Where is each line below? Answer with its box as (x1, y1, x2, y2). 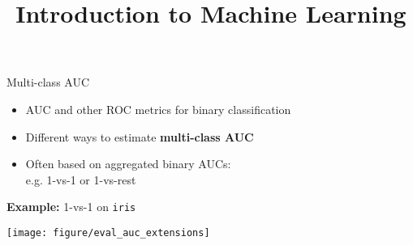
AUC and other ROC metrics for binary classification (25, 100, 291, 117)
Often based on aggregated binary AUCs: (25, 155, 231, 172)
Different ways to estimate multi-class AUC (25, 128, 254, 145)
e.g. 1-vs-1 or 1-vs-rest (25, 171, 136, 188)
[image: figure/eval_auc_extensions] (6, 227, 210, 239)
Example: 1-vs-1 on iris (6, 198, 136, 215)
